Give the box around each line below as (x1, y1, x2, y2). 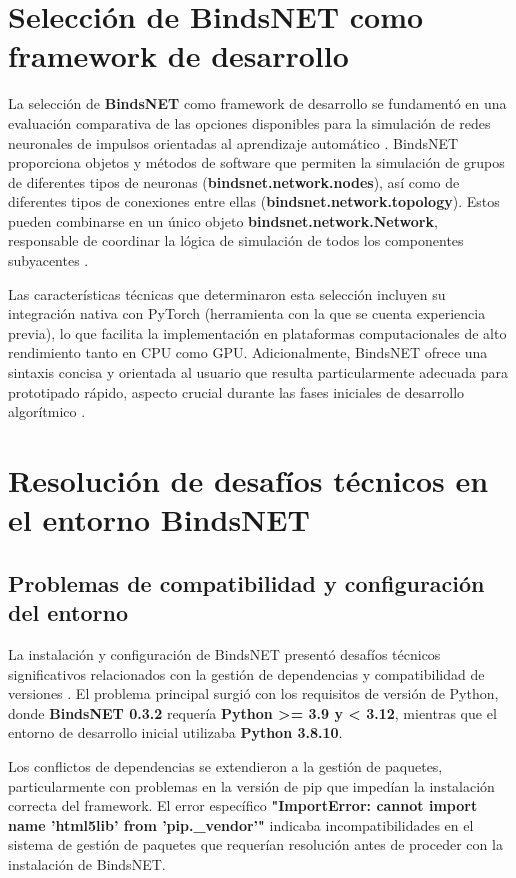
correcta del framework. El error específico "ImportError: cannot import (8, 795, 478, 816)
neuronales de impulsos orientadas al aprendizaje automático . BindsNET (8, 132, 459, 153)
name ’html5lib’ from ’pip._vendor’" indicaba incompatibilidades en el (8, 814, 474, 835)
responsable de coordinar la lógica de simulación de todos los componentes (8, 230, 464, 251)
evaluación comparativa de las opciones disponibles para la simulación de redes (8, 112, 491, 133)
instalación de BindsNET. (8, 853, 166, 874)
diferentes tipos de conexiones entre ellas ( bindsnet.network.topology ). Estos (8, 191, 500, 212)
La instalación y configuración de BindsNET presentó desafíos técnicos (8, 643, 441, 664)
